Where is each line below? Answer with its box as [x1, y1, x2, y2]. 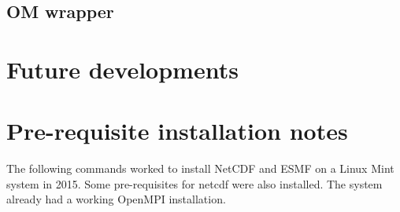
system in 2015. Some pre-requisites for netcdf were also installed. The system [6, 175, 383, 192]
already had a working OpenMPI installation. [6, 191, 226, 207]
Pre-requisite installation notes [6, 115, 348, 147]
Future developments [6, 53, 239, 85]
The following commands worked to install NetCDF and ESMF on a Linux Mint [6, 160, 394, 177]
